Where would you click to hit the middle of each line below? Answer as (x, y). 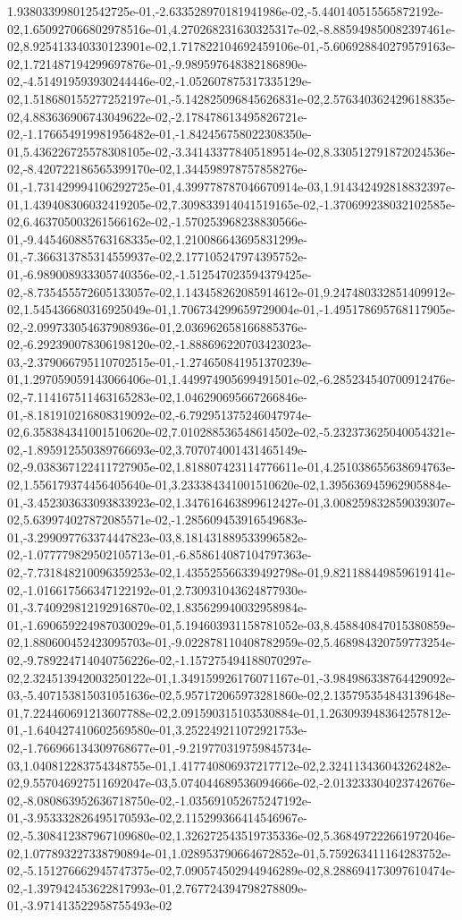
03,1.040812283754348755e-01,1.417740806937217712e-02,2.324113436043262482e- (229, 765)
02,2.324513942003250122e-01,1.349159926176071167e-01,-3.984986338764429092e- (231, 677)
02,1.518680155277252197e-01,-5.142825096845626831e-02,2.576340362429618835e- (231, 98)
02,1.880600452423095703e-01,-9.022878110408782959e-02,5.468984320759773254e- (231, 642)
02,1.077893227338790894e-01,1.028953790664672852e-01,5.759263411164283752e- (229, 852)
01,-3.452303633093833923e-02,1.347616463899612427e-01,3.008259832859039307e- (231, 502)
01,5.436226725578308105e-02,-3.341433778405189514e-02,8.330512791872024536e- (231, 151)
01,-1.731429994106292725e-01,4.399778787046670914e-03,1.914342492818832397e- (231, 186)
